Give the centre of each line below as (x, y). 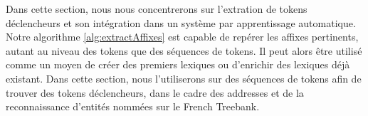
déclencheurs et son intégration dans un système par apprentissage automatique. (181, 22)
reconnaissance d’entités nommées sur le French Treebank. (133, 106)
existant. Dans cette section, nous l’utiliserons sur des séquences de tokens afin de (184, 78)
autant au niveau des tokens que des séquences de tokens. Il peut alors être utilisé (184, 50)
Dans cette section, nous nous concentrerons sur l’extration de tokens (157, 9)
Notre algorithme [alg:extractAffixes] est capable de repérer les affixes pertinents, (182, 37)
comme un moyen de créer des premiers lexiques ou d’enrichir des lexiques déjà (178, 64)
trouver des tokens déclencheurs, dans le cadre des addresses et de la (155, 92)
